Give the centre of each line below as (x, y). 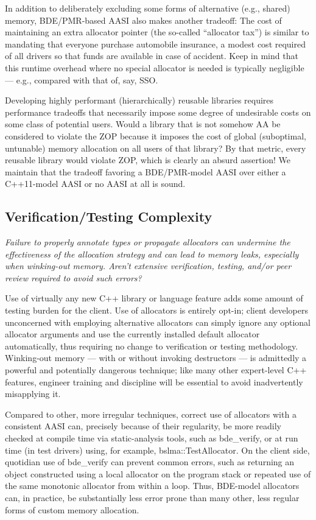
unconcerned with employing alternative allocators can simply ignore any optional (158, 322)
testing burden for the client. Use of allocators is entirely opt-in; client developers (156, 310)
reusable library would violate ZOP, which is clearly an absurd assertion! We (148, 160)
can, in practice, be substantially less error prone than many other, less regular (152, 497)
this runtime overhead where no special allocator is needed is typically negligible (155, 67)
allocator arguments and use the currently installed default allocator (132, 334)
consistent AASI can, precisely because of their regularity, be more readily (143, 426)
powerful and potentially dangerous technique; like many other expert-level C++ (156, 370)
